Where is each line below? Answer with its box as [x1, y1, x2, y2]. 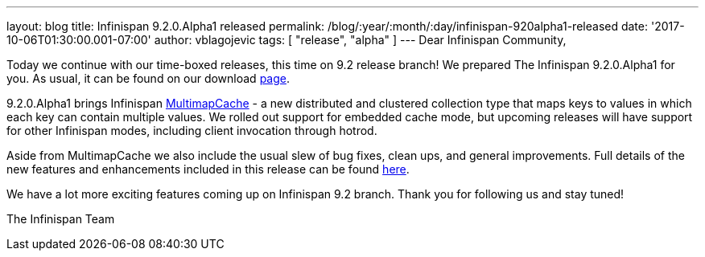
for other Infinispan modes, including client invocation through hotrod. [6, 124, 377, 137]
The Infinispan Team [6, 212, 115, 226]
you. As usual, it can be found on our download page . [6, 71, 290, 85]
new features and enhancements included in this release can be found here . [6, 162, 410, 176]
